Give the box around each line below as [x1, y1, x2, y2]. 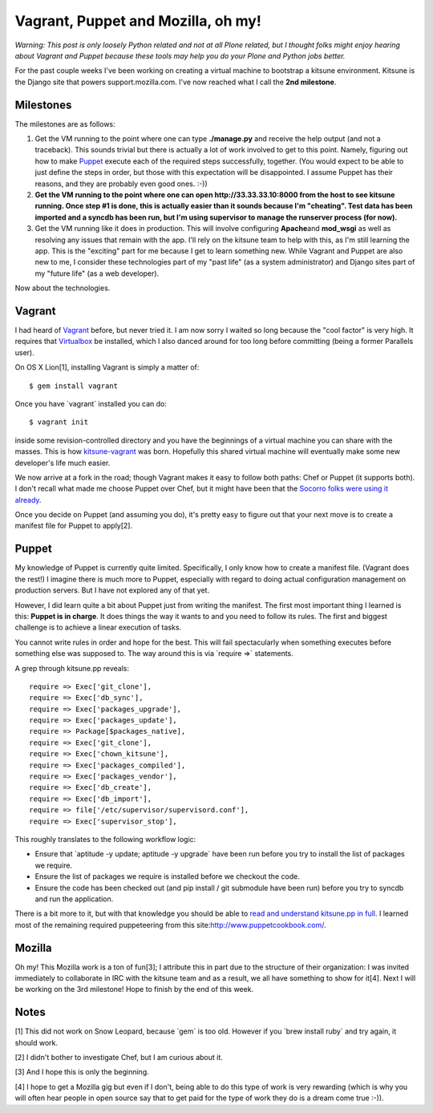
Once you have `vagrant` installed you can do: [14, 399, 168, 408]
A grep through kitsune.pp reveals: [14, 663, 130, 673]
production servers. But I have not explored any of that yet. [14, 585, 210, 595]
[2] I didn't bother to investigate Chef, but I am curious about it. [14, 1053, 224, 1062]
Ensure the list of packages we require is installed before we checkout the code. [34, 872, 300, 881]
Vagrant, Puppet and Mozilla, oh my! [14, 12, 262, 30]
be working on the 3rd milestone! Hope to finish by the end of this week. [14, 985, 254, 994]
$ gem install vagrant [29, 381, 119, 391]
